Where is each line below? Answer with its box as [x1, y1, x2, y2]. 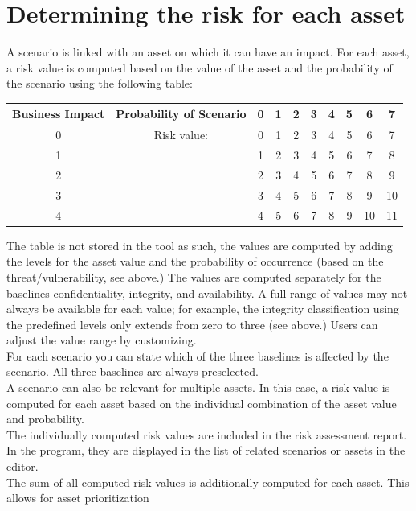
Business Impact [12, 105, 105, 122]
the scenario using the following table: [6, 75, 193, 92]
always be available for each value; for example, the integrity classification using [6, 300, 399, 317]
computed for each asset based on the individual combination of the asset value [6, 394, 397, 411]
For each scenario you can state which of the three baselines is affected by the [6, 347, 389, 364]
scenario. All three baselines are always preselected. [6, 363, 259, 380]
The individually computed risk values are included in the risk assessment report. [6, 426, 407, 443]
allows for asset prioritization [6, 489, 149, 506]
